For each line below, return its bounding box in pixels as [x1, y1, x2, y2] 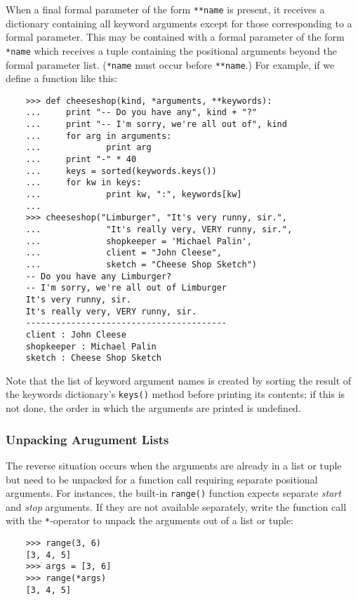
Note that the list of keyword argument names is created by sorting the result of [6, 373, 352, 387]
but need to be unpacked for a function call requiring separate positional [6, 472, 318, 486]
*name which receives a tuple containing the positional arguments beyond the [6, 43, 338, 58]
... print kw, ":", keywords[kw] [25, 189, 242, 199]
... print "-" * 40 [25, 154, 137, 165]
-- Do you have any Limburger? [25, 271, 172, 281]
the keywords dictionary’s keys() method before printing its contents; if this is [6, 387, 345, 401]
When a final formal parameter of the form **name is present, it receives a [6, 2, 325, 16]
